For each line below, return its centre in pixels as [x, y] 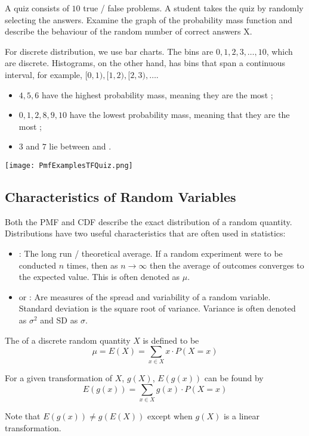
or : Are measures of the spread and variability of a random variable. [145, 296]
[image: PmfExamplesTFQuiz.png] [69, 165]
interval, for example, [44, 74]
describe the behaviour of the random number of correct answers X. [129, 31]
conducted [38, 265]
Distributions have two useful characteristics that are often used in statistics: [145, 233]
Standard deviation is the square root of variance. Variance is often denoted [157, 308]
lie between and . [80, 146]
